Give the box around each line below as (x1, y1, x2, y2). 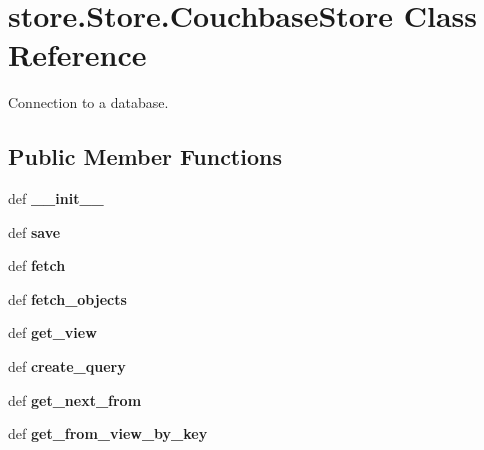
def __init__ (8, 188, 104, 209)
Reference (8, 34, 147, 75)
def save (8, 221, 61, 242)
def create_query (8, 356, 126, 377)
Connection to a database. (8, 92, 169, 113)
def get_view (8, 322, 97, 343)
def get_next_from (8, 389, 142, 410)
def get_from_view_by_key (8, 423, 208, 444)
